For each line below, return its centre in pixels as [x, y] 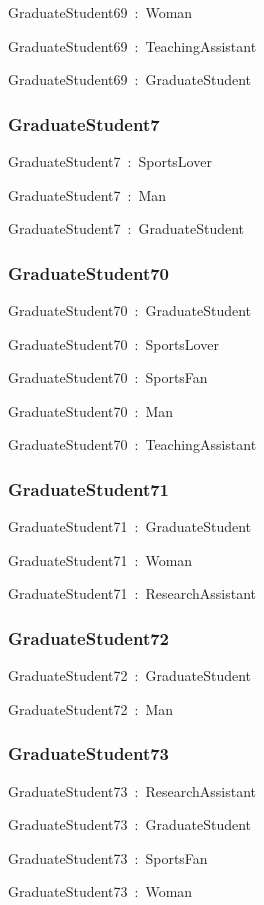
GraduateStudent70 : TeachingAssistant [132, 444]
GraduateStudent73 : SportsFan [108, 857]
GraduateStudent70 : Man [91, 410]
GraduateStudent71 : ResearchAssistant [132, 593]
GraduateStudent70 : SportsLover [113, 343]
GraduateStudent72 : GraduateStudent [130, 675]
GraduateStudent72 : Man [91, 708]
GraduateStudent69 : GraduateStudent [130, 79]
